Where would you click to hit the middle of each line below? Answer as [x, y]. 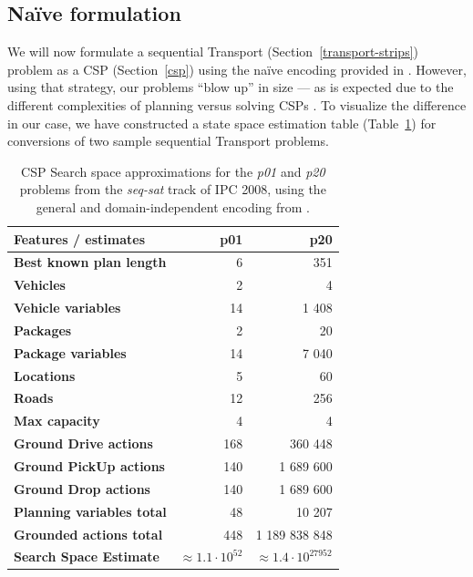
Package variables [70, 352]
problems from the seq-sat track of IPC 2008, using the [173, 189]
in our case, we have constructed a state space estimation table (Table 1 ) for [222, 123]
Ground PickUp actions [89, 465]
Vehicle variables [67, 308]
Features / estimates [80, 238]
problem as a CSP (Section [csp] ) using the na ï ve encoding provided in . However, [237, 69]
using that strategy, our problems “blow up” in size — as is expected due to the [231, 87]
